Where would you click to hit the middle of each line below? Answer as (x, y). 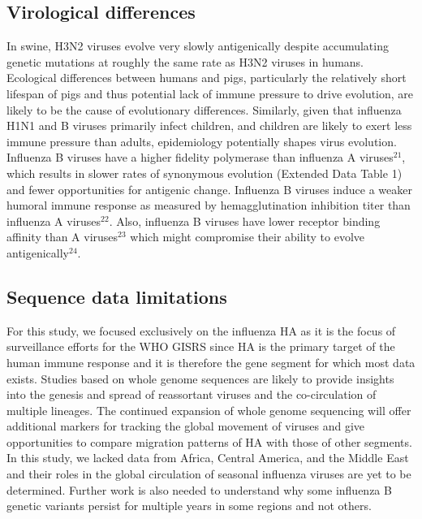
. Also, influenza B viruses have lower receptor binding (245, 221)
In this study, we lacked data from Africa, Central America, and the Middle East (208, 458)
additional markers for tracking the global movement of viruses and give (186, 426)
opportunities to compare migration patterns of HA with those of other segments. (209, 441)
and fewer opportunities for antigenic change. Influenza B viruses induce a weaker (209, 189)
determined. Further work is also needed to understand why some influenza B (199, 489)
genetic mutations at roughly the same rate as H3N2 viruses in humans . (185, 61)
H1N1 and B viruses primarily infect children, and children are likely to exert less (209, 125)
